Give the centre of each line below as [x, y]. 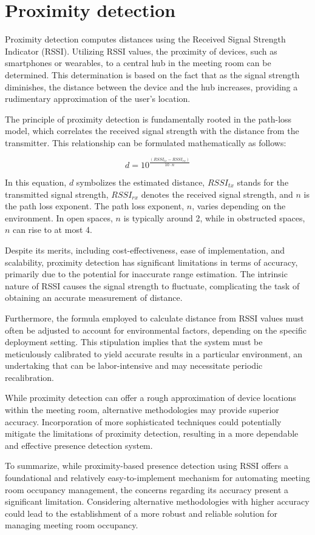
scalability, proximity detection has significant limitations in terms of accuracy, [151, 262]
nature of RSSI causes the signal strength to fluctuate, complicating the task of [152, 285]
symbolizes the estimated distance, [141, 182]
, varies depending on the [239, 206]
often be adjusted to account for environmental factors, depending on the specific [156, 330]
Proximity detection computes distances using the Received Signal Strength [145, 39]
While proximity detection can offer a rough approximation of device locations [151, 398]
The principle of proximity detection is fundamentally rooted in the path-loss [148, 119]
